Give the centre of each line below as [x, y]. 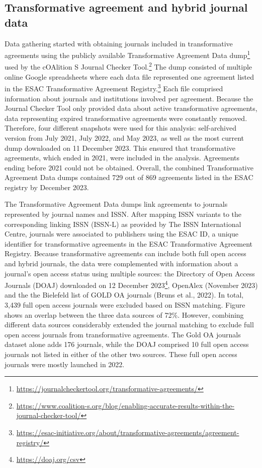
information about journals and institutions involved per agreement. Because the [129, 98]
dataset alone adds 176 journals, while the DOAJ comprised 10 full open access [127, 344]
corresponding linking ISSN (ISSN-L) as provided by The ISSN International [123, 224]
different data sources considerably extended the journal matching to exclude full [129, 325]
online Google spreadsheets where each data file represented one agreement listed [129, 76]
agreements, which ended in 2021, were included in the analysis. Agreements [122, 158]
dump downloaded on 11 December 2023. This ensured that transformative [120, 148]
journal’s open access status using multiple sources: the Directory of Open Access [130, 273]
